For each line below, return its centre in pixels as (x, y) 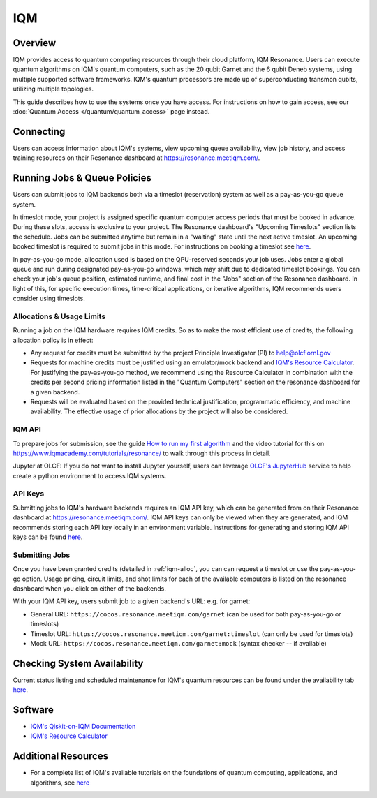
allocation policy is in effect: (53, 340)
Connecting (39, 132)
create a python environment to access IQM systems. (90, 475)
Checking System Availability (78, 663)
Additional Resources (60, 756)
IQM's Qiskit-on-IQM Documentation (83, 727)
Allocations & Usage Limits (59, 316)
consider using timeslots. (49, 298)
